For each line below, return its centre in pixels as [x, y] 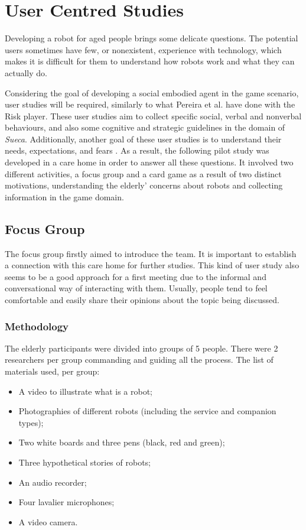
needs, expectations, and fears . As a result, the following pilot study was [137, 150]
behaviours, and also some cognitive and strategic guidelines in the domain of [145, 127]
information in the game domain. [64, 196]
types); [31, 422]
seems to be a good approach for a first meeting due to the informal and [136, 276]
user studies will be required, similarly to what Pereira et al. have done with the [150, 104]
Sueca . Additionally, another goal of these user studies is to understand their [143, 139]
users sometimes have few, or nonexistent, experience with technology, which [143, 49]
